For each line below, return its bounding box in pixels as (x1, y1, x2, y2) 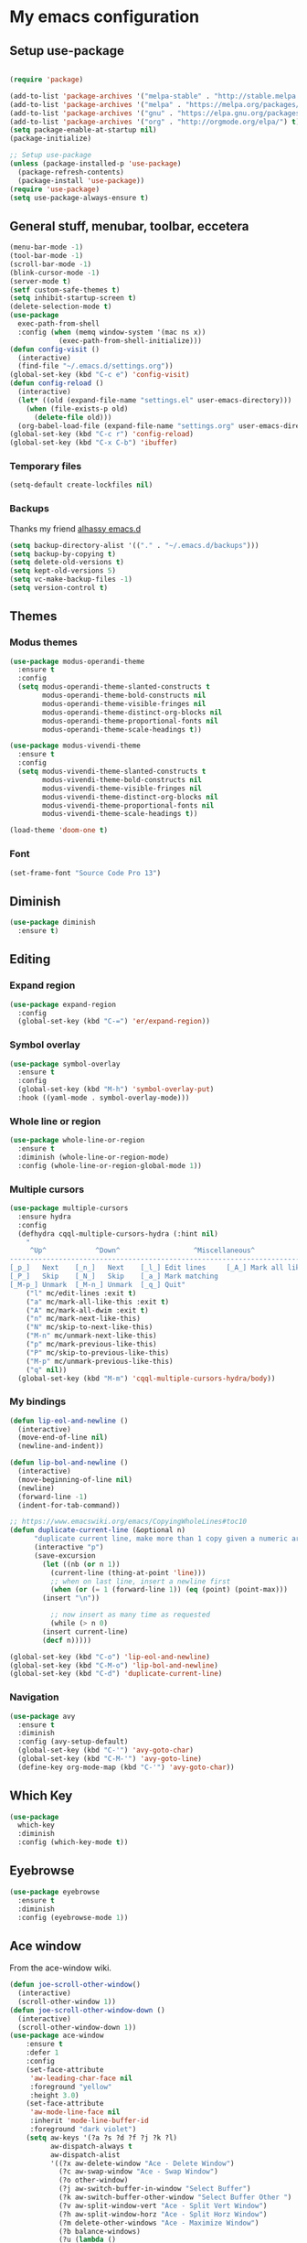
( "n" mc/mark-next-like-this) (26, 1315, 142, 1324)
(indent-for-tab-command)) (17, 1500, 121, 1510)
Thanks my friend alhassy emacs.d (9, 523, 142, 534)
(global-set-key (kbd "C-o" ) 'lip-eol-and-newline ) (9, 1652, 210, 1661)
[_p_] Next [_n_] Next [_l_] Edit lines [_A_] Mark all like (9, 1263, 304, 1272)
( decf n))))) (42, 1636, 92, 1645)
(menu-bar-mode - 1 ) (9, 242, 84, 252)
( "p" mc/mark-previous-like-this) (26, 1340, 157, 1349)
